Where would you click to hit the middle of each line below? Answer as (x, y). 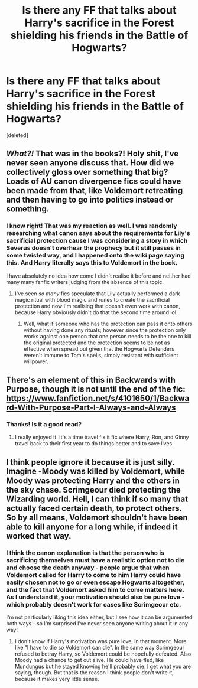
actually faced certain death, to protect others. (94, 508)
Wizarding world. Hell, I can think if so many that (97, 499)
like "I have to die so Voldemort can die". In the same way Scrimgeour (100, 648)
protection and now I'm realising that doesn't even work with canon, (98, 306)
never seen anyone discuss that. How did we (90, 163)
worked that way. (39, 536)
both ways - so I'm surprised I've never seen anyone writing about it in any (97, 623)
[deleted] (17, 135)
